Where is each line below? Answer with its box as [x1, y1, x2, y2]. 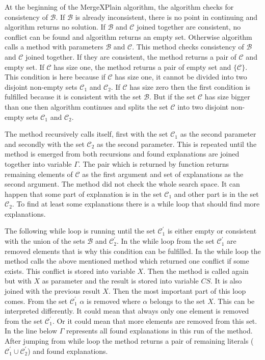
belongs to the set [149, 295, 205, 306]
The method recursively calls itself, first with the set [5, 128, 168, 139]
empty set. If [5, 61, 44, 72]
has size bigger [204, 91, 250, 102]
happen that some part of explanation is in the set [5, 188, 162, 199]
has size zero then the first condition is [129, 81, 251, 92]
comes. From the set [5, 295, 68, 306]
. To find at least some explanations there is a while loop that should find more [12, 198, 260, 209]
